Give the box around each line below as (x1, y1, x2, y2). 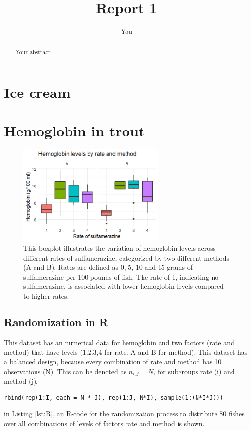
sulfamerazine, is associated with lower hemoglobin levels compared (23, 281, 224, 291)
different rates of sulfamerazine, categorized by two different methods (23, 252, 230, 262)
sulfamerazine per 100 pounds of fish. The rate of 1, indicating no (23, 271, 219, 281)
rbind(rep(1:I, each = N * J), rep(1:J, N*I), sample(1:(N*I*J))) (4, 394, 224, 401)
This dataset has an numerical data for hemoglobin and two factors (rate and (4, 337, 234, 347)
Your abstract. (15, 47, 52, 56)
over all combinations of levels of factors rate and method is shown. (4, 418, 205, 428)
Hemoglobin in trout (4, 120, 145, 140)
